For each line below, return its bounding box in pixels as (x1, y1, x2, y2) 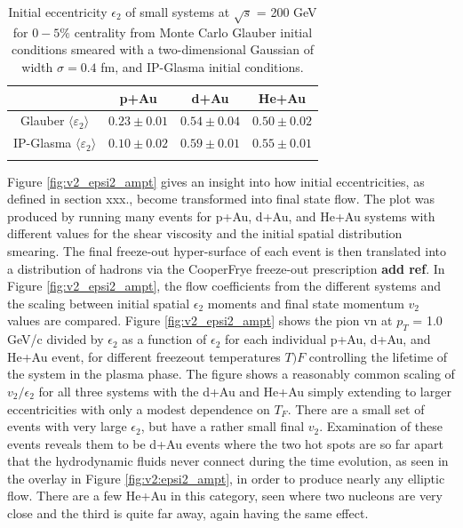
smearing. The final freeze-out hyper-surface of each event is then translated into (7, 241, 446, 260)
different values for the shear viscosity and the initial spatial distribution (7, 224, 403, 243)
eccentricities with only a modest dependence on (7, 399, 270, 418)
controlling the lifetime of (308, 347, 448, 365)
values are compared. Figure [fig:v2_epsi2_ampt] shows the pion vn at (7, 311, 393, 330)
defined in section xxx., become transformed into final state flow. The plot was (7, 189, 435, 208)
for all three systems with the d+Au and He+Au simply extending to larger (38, 381, 451, 400)
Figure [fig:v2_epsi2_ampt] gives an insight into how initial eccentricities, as (7, 172, 425, 190)
